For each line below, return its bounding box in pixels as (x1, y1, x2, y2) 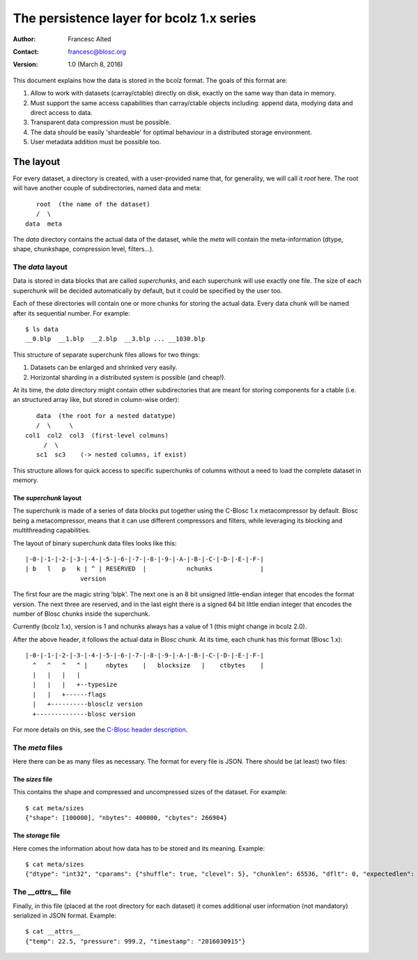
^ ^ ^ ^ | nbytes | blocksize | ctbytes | (32, 661, 264, 669)
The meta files (13, 743, 63, 752)
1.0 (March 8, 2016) (68, 60, 123, 69)
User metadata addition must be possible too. (30, 138, 162, 146)
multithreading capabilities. (13, 526, 91, 534)
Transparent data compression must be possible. (30, 118, 171, 127)
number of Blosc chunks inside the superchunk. (13, 610, 150, 618)
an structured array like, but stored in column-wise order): (13, 396, 180, 404)
